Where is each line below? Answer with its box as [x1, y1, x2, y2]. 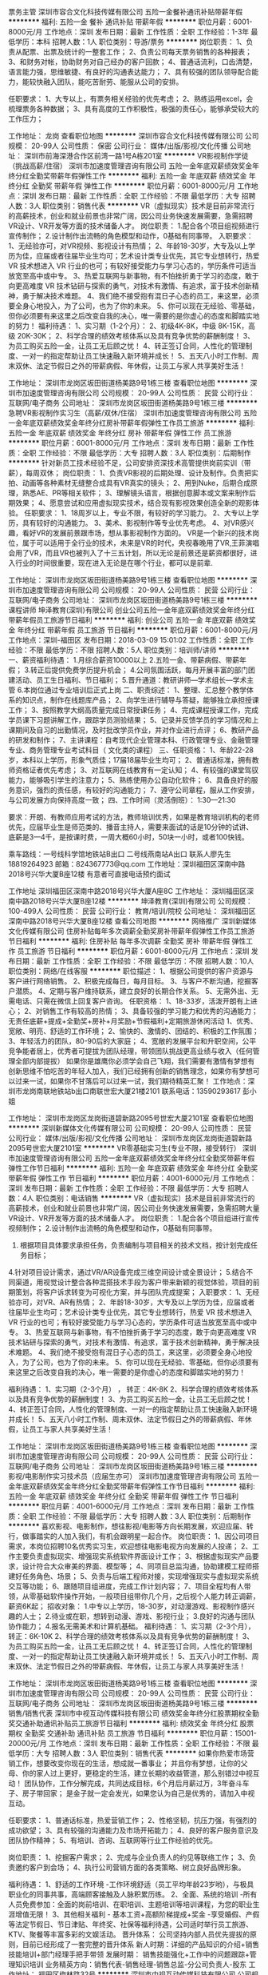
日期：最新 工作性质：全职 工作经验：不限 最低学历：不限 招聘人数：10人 [14, 956, 254, 966]
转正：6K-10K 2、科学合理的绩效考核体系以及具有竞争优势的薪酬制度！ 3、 [8, 1632, 254, 1640]
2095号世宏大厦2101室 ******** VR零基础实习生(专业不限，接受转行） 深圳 [8, 1144, 257, 1152]
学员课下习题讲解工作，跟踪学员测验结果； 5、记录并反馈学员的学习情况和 [8, 715, 253, 724]
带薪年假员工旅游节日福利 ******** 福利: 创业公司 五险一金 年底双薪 [8, 615, 234, 624]
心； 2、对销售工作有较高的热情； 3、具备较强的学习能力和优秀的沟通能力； [8, 1007, 259, 1016]
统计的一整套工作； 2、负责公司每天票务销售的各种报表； [63, 47, 253, 56]
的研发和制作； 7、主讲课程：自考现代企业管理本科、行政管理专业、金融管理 [8, 735, 259, 744]
